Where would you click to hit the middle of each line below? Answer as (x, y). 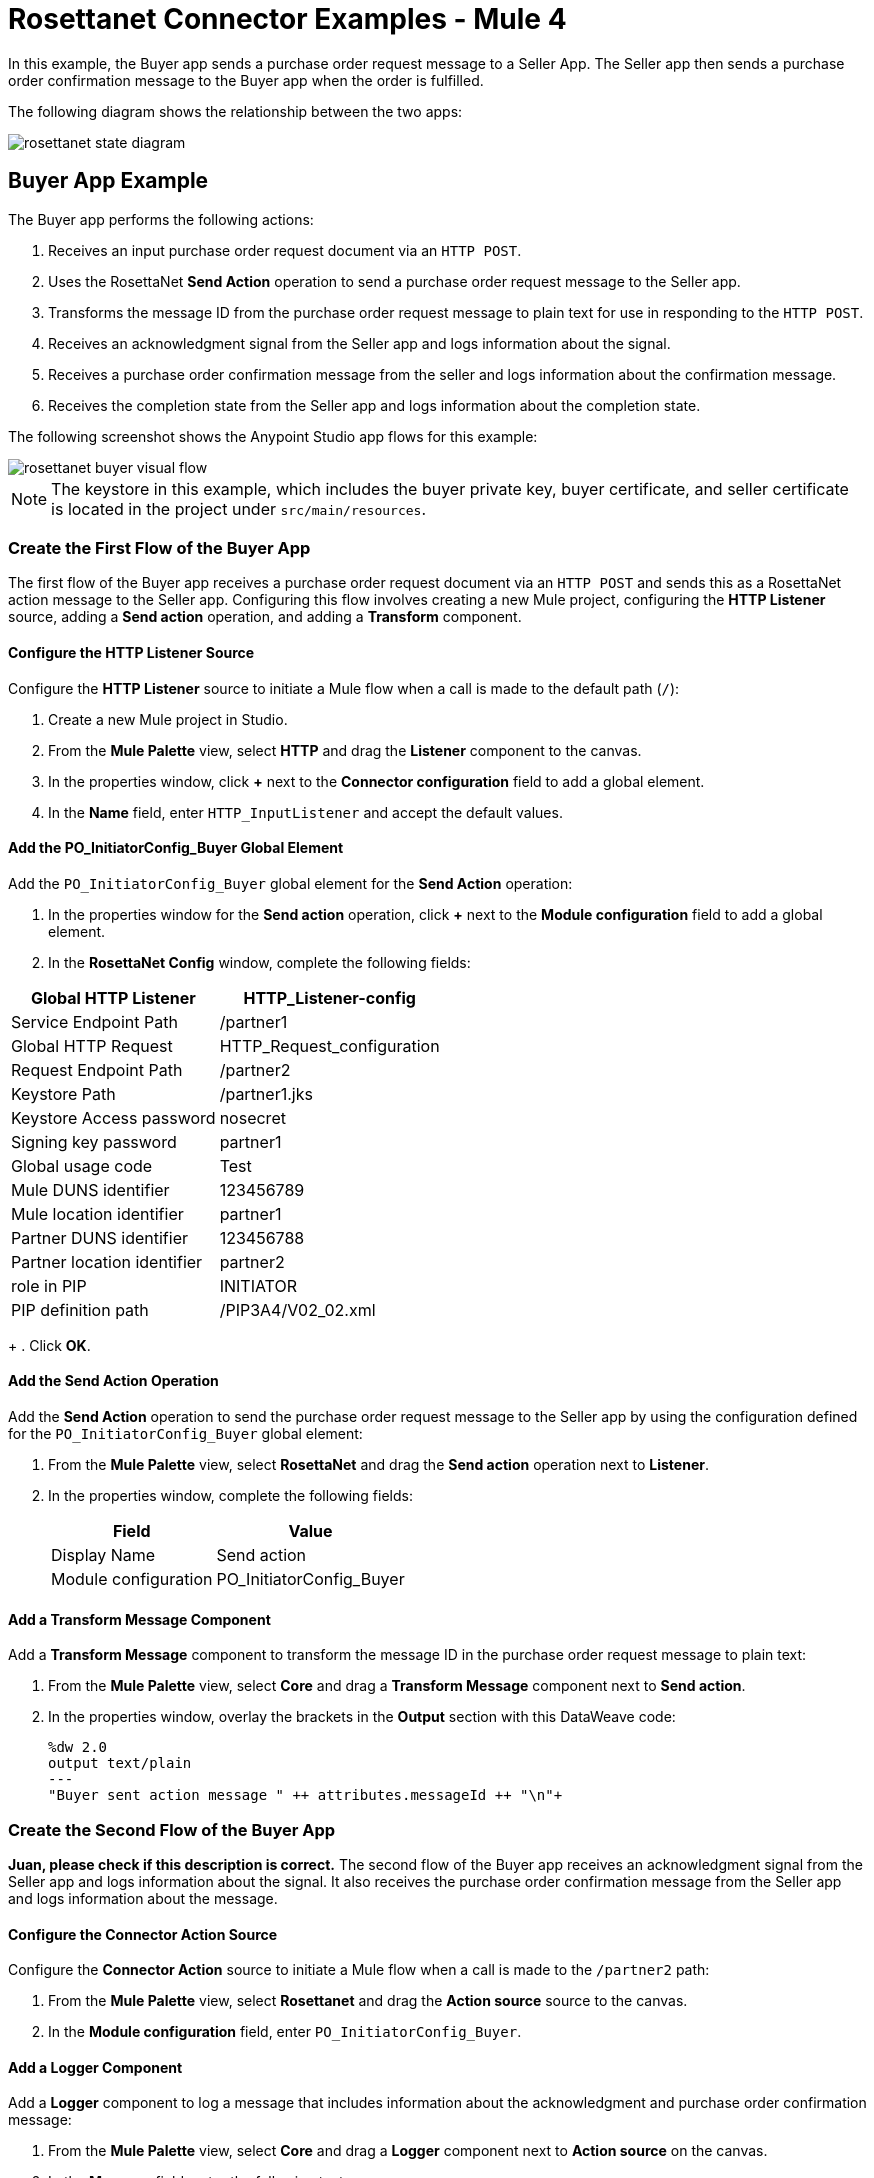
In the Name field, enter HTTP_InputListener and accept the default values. (305, 812)
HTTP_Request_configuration (329, 1045)
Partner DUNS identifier (99, 1237)
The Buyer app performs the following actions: (161, 219)
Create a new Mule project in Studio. (168, 719)
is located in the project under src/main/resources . (238, 508)
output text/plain (120, 1763)
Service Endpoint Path (94, 1021)
